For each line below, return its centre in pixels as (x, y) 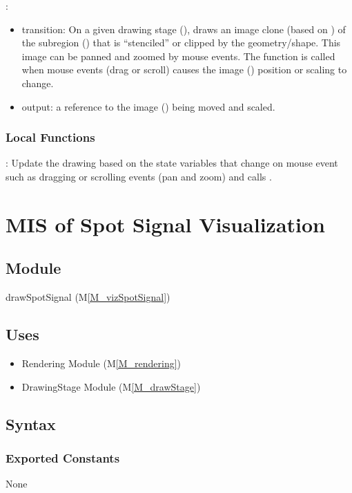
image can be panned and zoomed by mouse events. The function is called (178, 56)
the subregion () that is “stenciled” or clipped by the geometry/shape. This (181, 43)
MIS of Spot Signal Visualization (165, 224)
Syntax (31, 424)
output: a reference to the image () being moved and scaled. (148, 106)
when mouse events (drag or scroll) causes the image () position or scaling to (184, 69)
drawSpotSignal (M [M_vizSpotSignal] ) (88, 297)
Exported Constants (63, 457)
